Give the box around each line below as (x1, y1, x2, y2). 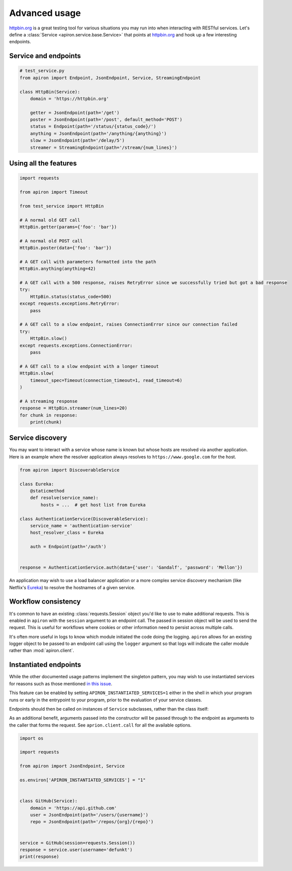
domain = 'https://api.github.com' (30, 805, 117, 811)
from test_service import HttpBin (19, 203, 104, 209)
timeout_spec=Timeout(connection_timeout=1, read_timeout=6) (30, 377, 183, 383)
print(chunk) (30, 419, 62, 425)
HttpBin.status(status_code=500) (30, 294, 112, 299)
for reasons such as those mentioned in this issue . (9, 680, 112, 687)
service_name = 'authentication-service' (30, 523, 133, 528)
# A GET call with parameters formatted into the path (19, 259, 156, 264)
